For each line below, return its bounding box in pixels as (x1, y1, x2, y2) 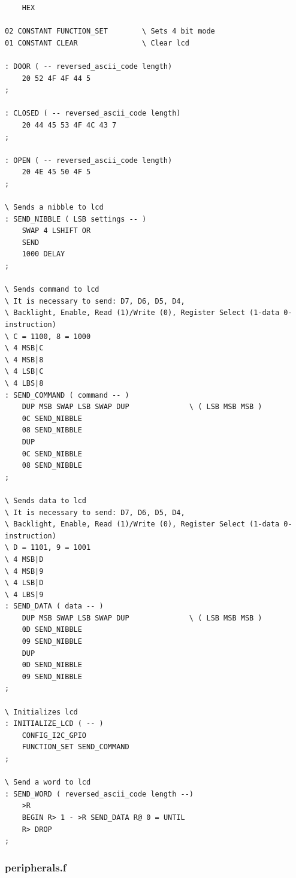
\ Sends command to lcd (5, 285, 99, 294)
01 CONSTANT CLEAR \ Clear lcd (5, 38, 189, 47)
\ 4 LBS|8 (5, 379, 44, 387)
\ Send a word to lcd (5, 778, 91, 787)
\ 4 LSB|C (5, 367, 44, 376)
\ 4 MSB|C (5, 344, 44, 353)
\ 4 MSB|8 (5, 355, 44, 364)
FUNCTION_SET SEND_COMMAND (22, 743, 129, 752)
